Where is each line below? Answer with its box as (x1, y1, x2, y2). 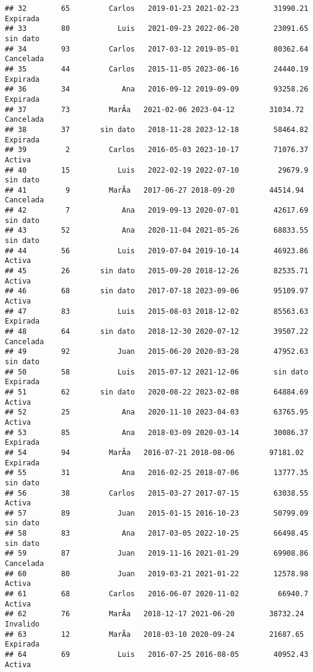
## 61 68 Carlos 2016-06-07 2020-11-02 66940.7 (5, 590, 309, 599)
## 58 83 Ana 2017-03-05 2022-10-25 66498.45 (5, 529, 309, 538)
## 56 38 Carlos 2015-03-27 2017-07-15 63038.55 (5, 488, 309, 497)
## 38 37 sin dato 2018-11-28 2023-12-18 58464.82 (5, 125, 309, 134)
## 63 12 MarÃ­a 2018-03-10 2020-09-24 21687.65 (5, 630, 304, 639)
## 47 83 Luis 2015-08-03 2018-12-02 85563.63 (5, 307, 309, 316)
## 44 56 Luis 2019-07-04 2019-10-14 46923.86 (5, 246, 309, 255)
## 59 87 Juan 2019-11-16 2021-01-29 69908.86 (5, 549, 309, 558)
